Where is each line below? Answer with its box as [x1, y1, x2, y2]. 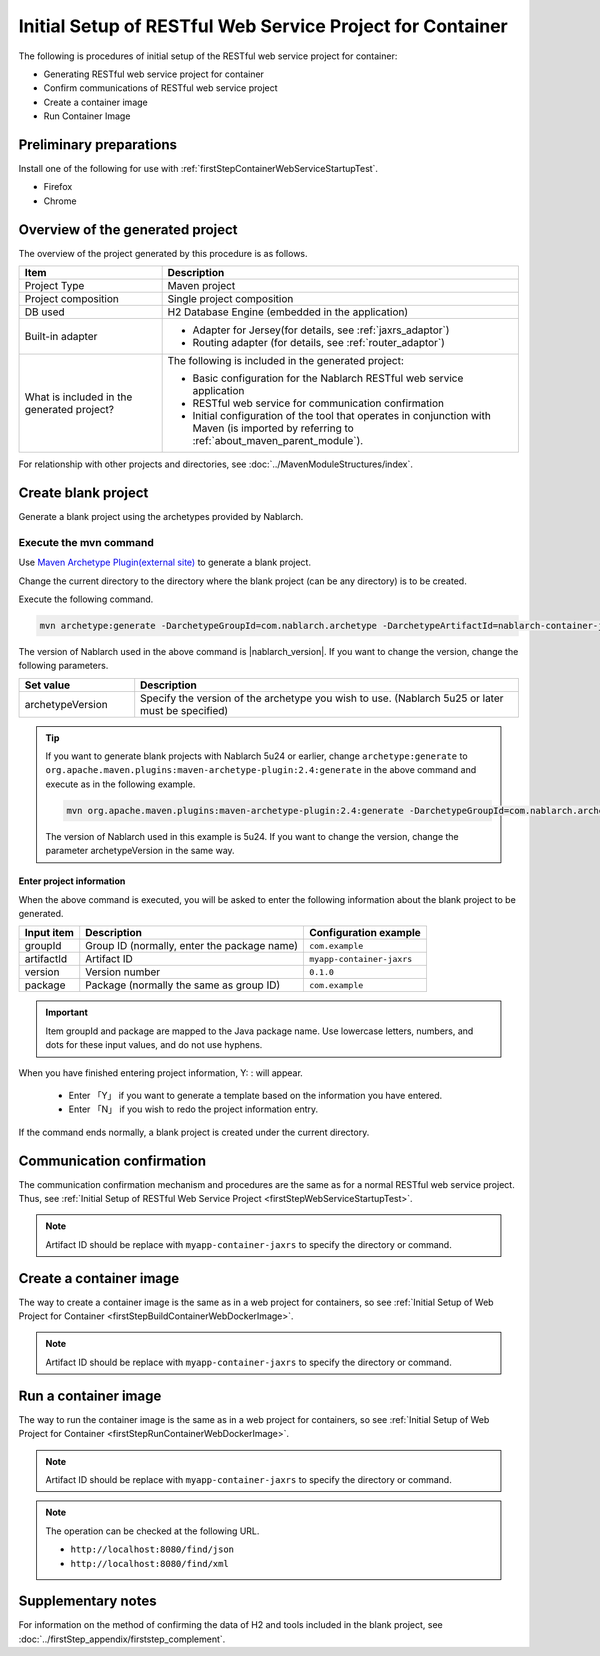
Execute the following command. [18, 593, 154, 605]
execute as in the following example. [45, 778, 196, 790]
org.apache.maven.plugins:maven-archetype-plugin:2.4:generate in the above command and [45, 764, 477, 776]
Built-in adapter [24, 330, 98, 344]
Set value [24, 678, 70, 692]
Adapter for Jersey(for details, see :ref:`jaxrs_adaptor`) [192, 323, 450, 337]
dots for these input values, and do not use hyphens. [45, 1039, 263, 1051]
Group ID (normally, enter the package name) [85, 939, 299, 953]
